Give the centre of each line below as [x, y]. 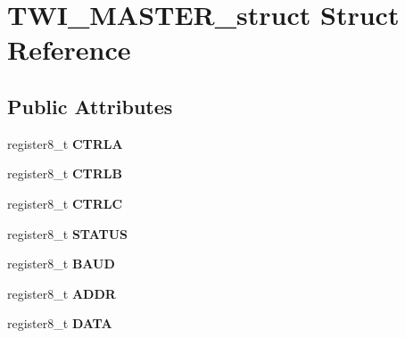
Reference [69, 49]
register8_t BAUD [61, 264]
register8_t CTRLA [65, 143]
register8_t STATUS [68, 233]
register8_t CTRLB [65, 173]
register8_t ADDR [62, 293]
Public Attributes [90, 106]
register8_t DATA [60, 323]
